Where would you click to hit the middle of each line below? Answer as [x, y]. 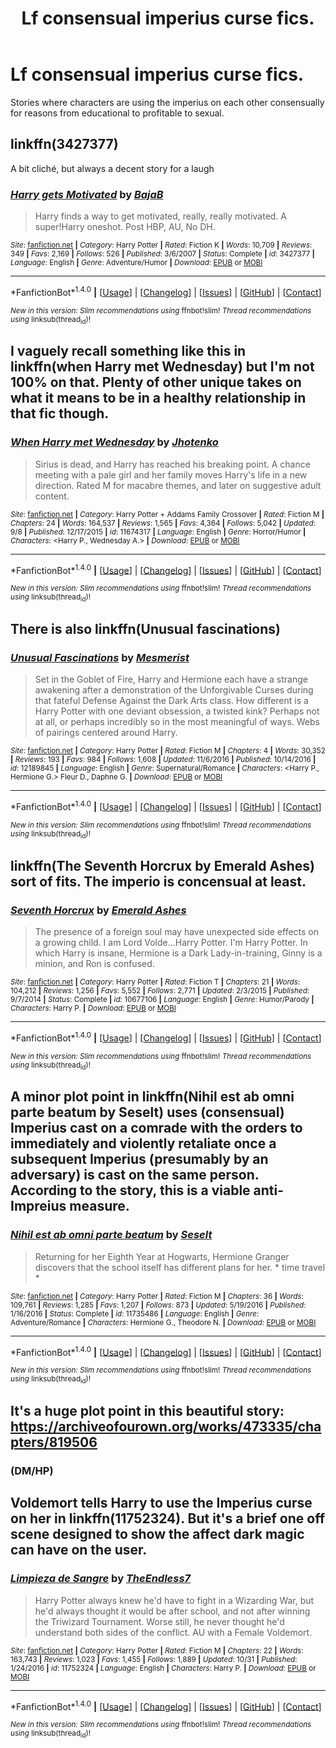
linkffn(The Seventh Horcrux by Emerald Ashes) [162, 865]
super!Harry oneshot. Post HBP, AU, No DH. [125, 227]
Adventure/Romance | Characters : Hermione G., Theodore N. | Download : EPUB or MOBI [163, 1322]
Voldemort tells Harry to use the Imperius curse [161, 1503]
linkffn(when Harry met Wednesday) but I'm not [162, 367]
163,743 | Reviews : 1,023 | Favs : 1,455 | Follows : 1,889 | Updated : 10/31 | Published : [154, 1659]
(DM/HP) [32, 1471]
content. [52, 496]
